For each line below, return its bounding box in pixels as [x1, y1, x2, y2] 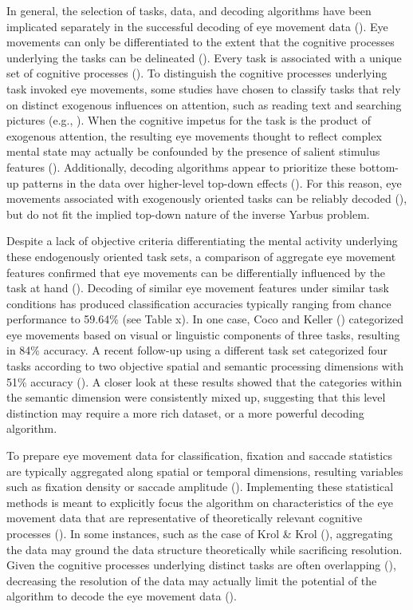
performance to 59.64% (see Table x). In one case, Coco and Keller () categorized [6, 311, 404, 327]
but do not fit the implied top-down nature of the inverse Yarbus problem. [6, 205, 370, 222]
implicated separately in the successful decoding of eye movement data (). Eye [6, 18, 388, 34]
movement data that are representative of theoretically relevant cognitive [6, 509, 363, 526]
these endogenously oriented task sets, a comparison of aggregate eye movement [6, 248, 396, 264]
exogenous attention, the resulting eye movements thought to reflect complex [6, 127, 382, 144]
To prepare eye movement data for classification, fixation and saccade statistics [6, 447, 392, 464]
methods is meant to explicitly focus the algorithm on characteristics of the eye [6, 493, 394, 510]
